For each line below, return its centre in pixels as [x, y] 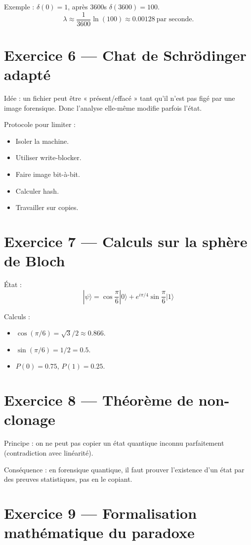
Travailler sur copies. [47, 207]
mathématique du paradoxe [99, 532]
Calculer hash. [37, 190]
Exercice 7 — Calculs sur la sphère [126, 241]
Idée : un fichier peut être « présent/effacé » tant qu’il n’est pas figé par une [120, 98]
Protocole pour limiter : [40, 124]
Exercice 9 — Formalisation [101, 513]
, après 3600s [87, 6]
